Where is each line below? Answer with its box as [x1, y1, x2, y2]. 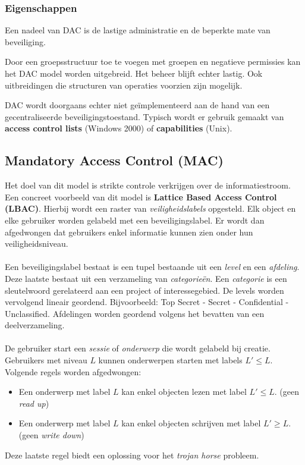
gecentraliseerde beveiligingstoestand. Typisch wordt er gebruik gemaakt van [5, 110, 284, 122]
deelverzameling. [5, 319, 65, 331]
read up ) [18, 397, 49, 409]
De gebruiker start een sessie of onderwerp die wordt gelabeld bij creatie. [5, 342, 271, 354]
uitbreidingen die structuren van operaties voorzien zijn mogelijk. [5, 78, 243, 91]
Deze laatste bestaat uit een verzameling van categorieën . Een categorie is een [5, 272, 287, 284]
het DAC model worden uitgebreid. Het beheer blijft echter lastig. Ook [5, 67, 263, 79]
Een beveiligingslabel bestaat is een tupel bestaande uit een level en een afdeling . [5, 260, 300, 273]
